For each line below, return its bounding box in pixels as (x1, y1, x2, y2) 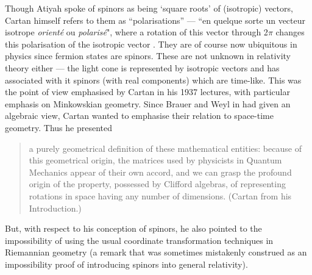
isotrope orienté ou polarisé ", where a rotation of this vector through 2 (5, 26, 268, 38)
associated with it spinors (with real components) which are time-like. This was (5, 73, 302, 86)
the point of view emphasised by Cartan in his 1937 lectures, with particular (5, 85, 290, 98)
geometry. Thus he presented (5, 121, 112, 134)
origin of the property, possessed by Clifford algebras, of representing (29, 177, 286, 190)
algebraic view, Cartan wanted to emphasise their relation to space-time (5, 109, 274, 122)
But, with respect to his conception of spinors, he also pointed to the (5, 222, 262, 235)
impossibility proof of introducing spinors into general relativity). (5, 257, 248, 270)
